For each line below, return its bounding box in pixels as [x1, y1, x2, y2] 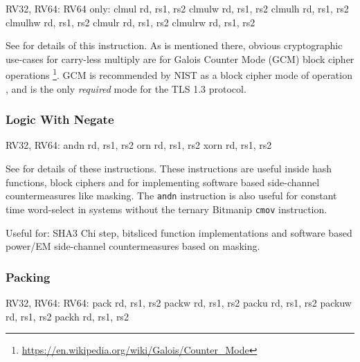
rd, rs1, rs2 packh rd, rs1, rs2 [6, 309, 129, 323]
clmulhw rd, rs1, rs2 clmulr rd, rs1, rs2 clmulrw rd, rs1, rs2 [6, 15, 255, 29]
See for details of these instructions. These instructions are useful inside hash [6, 161, 332, 176]
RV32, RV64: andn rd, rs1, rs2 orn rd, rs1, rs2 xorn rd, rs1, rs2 [6, 138, 272, 152]
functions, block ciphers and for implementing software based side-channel [6, 174, 320, 189]
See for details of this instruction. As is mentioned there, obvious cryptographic [6, 38, 343, 53]
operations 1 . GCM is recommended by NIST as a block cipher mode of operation [6, 66, 352, 82]
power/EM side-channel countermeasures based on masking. [6, 239, 260, 253]
